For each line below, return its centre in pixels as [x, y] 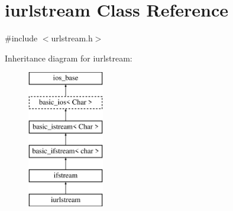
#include [21, 38]
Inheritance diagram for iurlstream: [69, 58]
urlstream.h [72, 38]
